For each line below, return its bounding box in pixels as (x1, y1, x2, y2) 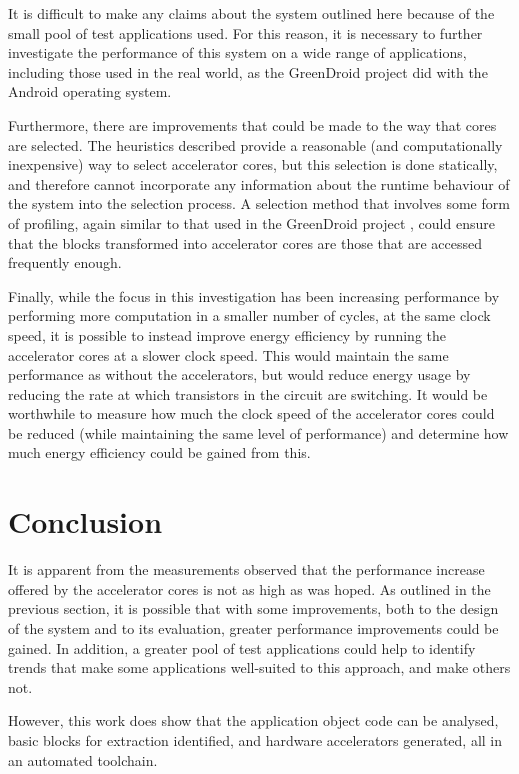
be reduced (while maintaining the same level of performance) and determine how (8, 422, 509, 443)
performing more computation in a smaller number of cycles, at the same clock (8, 305, 491, 326)
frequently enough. (8, 252, 122, 273)
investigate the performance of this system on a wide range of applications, (8, 42, 467, 63)
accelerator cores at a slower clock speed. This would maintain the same (8, 344, 449, 365)
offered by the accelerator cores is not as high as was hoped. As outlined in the (8, 578, 491, 599)
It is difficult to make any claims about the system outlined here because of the (8, 3, 495, 23)
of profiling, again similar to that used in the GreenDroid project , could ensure (8, 212, 495, 233)
